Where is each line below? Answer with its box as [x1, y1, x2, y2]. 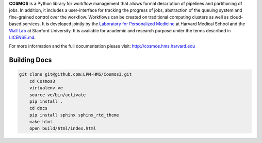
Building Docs [9, 56, 52, 64]
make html [29, 119, 53, 125]
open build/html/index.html [29, 126, 97, 131]
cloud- [229, 14, 243, 20]
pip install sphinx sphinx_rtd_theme [29, 112, 119, 118]
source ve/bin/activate [29, 92, 86, 98]
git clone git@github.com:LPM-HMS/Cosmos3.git [19, 71, 132, 77]
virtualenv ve [29, 85, 63, 91]
